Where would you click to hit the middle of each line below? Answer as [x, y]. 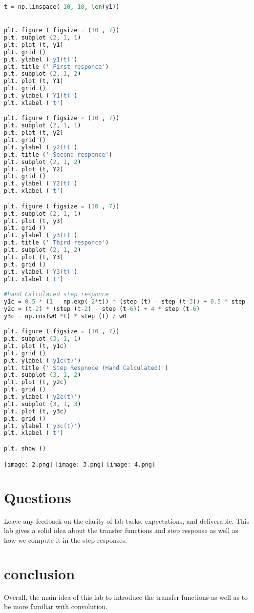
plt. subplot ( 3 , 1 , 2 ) [42, 375]
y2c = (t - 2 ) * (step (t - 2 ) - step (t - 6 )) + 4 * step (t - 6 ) [102, 309]
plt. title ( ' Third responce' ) [56, 243]
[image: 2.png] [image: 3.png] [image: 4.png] [80, 464]
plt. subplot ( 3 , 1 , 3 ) [42, 404]
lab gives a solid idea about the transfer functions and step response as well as [121, 530]
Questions [38, 497]
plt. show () [25, 448]
